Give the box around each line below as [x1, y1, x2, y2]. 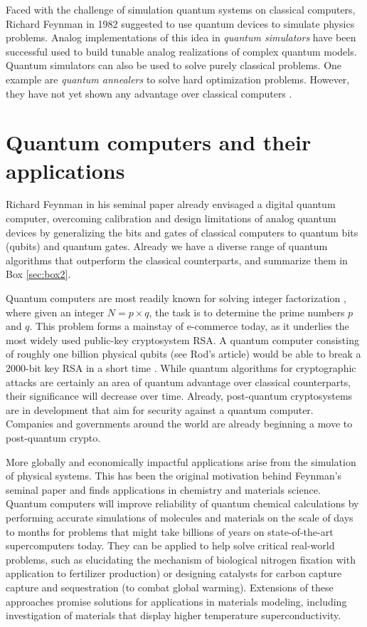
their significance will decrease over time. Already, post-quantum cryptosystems [6, 388, 353, 403]
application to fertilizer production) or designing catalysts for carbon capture [6, 566, 342, 581]
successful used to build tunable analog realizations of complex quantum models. [6, 43, 357, 58]
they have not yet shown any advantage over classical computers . [6, 85, 292, 100]
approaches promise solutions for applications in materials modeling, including [6, 594, 347, 608]
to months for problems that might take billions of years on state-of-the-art [6, 524, 334, 539]
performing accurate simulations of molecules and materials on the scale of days [6, 509, 353, 524]
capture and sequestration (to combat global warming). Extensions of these [6, 579, 334, 594]
